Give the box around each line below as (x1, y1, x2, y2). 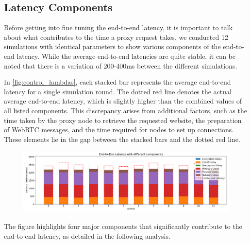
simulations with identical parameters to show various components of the (4, 41, 221, 52)
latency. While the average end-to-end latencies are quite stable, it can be (17, 51, 235, 61)
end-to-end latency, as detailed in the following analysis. (4, 230, 170, 241)
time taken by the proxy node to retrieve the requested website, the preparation (4, 115, 242, 125)
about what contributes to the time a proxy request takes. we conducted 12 (4, 32, 228, 42)
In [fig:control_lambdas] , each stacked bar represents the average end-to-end (4, 77, 231, 87)
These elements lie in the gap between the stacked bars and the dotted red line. (4, 134, 240, 144)
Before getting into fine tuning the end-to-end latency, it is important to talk (4, 22, 233, 33)
